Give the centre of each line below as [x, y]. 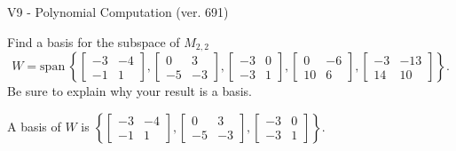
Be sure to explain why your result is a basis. [130, 91]
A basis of [34, 126]
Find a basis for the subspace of [94, 41]
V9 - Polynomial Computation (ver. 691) [118, 12]
